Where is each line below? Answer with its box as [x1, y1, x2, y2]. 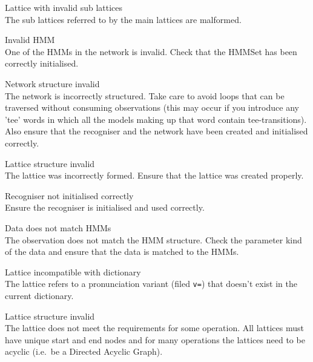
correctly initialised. [5, 57, 79, 70]
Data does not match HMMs [5, 221, 111, 234]
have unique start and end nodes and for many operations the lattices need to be [5, 333, 305, 346]
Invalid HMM [5, 33, 55, 46]
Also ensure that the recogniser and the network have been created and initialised [5, 125, 308, 137]
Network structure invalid [5, 77, 100, 90]
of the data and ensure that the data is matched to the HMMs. [5, 245, 239, 258]
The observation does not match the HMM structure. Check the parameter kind [5, 233, 302, 246]
